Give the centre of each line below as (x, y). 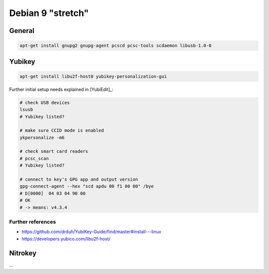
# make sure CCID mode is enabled (62, 131)
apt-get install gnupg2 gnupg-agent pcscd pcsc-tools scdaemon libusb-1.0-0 (116, 46)
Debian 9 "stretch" (49, 13)
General (22, 31)
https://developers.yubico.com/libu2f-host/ (66, 239)
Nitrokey (23, 253)
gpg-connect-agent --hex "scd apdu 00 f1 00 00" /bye (87, 186)
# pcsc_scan (34, 158)
